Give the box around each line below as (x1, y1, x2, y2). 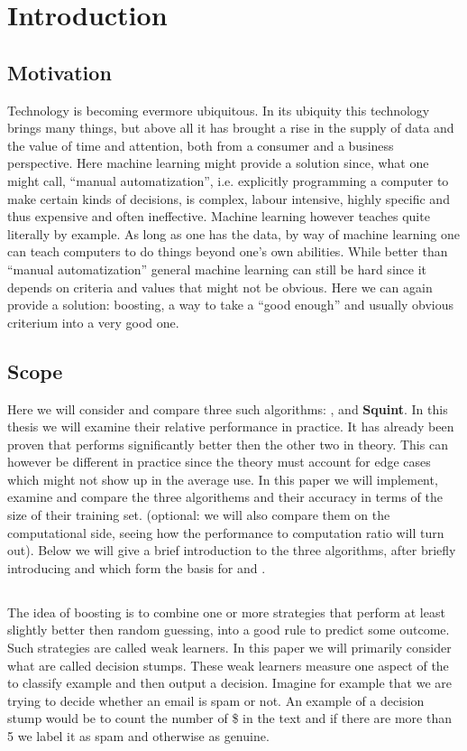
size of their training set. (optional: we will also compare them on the (7, 505, 390, 524)
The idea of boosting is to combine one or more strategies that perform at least (7, 602, 445, 621)
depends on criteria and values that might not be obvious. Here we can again (7, 277, 433, 296)
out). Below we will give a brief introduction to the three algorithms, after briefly (7, 541, 456, 560)
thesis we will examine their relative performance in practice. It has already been (7, 417, 454, 436)
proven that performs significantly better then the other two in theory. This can (7, 434, 448, 453)
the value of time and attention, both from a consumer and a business (7, 135, 394, 154)
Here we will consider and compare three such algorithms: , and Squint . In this (7, 399, 448, 418)
